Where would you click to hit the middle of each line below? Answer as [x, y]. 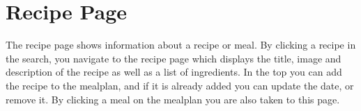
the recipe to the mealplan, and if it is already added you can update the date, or [180, 85]
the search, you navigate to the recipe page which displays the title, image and [174, 58]
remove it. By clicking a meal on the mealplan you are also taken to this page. [173, 99]
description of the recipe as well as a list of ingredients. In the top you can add [174, 72]
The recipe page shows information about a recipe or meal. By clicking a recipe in [181, 45]
